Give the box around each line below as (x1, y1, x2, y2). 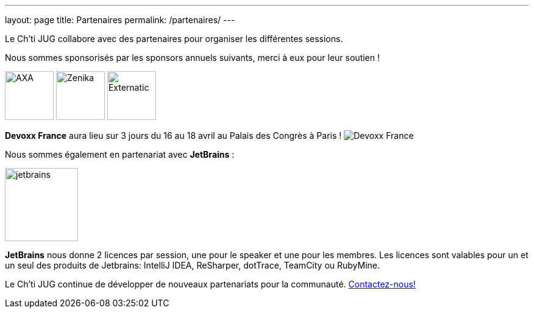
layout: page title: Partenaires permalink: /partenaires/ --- (5, 15, 235, 25)
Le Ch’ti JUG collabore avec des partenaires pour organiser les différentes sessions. (5, 33, 343, 44)
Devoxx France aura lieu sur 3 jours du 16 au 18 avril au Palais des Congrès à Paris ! (5, 130, 342, 141)
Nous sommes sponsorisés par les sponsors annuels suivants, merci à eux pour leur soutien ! (5, 52, 380, 63)
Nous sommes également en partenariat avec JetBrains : (5, 149, 235, 160)
